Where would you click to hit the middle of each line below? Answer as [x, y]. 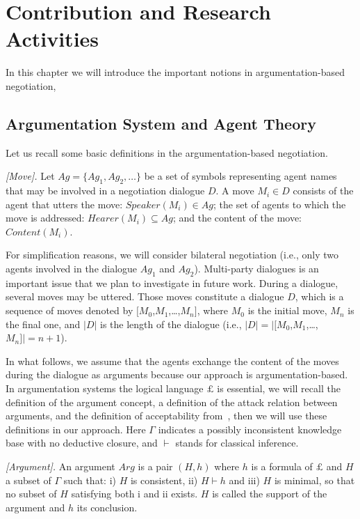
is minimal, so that [314, 480]
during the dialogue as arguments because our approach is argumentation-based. [177, 374]
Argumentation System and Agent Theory [161, 123]
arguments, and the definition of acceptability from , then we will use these [166, 416]
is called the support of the [270, 494]
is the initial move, [287, 310]
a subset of [28, 480]
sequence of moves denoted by [69, 310]
